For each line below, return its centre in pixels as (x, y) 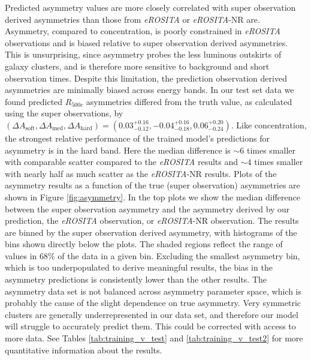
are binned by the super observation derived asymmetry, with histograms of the (151, 232)
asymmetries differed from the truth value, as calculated (189, 101)
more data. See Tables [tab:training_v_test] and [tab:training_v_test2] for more (154, 338)
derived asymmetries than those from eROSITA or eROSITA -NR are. (132, 19)
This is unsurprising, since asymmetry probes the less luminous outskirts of (143, 54)
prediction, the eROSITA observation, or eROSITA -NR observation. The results (152, 220)
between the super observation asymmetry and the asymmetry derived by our (147, 208)
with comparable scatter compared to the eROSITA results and (122, 162)
